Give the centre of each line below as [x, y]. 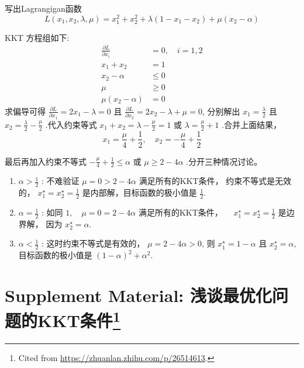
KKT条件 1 [79, 319]
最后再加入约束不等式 [46, 161]
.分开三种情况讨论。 [224, 161]
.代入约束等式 [71, 124]
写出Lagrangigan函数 [43, 8]
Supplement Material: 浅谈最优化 [139, 295]
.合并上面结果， [252, 124]
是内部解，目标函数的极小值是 [139, 192]
